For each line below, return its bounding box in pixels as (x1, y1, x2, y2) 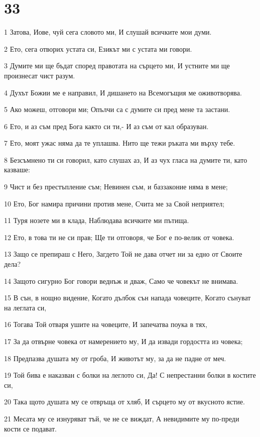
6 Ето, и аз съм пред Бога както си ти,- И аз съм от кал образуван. (4, 121, 209, 131)
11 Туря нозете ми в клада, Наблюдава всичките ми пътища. (4, 215, 189, 226)
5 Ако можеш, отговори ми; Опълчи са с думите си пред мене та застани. (4, 104, 230, 115)
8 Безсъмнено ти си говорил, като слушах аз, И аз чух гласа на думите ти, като (4, 154, 247, 165)
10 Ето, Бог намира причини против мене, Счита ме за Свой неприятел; (4, 198, 225, 208)
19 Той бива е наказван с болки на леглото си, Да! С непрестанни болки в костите (4, 370, 256, 380)
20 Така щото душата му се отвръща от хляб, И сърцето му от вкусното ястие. (4, 396, 245, 407)
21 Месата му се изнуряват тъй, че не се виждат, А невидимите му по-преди (4, 413, 239, 423)
